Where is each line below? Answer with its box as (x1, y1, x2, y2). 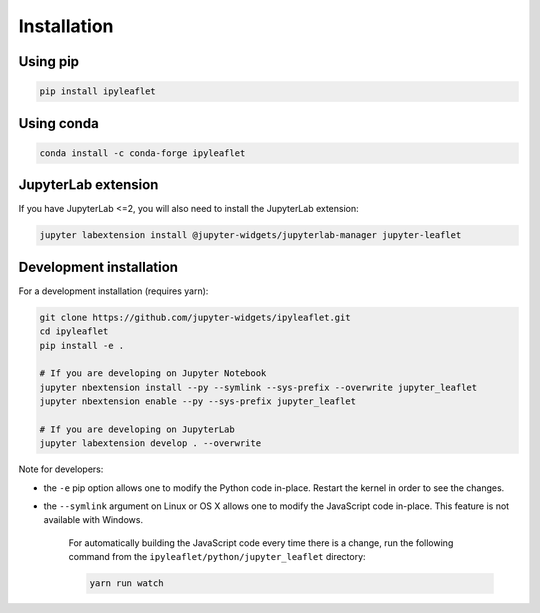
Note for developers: (18, 463, 104, 475)
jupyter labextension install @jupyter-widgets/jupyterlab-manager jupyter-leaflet (39, 230, 462, 241)
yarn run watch (89, 578, 164, 589)
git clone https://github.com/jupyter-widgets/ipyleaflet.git (39, 311, 351, 323)
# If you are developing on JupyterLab (39, 423, 235, 435)
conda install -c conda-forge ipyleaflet (39, 147, 246, 159)
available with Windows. (43, 514, 144, 526)
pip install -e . (39, 340, 125, 351)
